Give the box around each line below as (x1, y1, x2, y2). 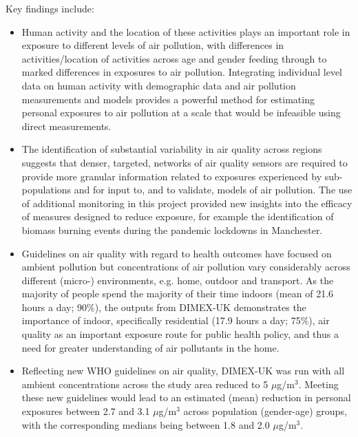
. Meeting (298, 376, 339, 391)
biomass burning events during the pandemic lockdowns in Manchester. (21, 222, 323, 237)
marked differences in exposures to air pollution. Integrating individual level (21, 65, 342, 79)
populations (21, 182, 72, 197)
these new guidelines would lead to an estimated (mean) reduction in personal (21, 390, 351, 405)
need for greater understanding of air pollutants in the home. (21, 340, 280, 354)
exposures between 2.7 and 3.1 (21, 404, 150, 418)
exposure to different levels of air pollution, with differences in (21, 38, 284, 52)
